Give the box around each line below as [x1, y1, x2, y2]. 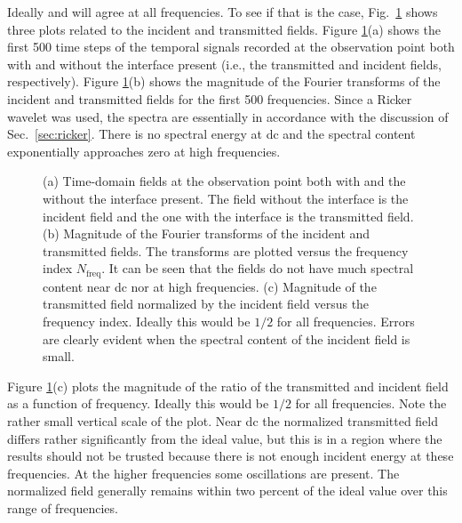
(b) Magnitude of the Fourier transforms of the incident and [43, 224, 370, 243]
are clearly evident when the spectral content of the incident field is [43, 329, 410, 348]
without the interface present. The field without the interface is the [43, 189, 409, 207]
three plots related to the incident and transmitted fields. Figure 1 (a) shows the [7, 20, 442, 38]
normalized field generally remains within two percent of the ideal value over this [7, 481, 448, 500]
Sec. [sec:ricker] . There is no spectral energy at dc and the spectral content [7, 125, 416, 143]
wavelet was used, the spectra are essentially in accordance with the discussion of [7, 107, 449, 125]
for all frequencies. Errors [276, 311, 415, 330]
